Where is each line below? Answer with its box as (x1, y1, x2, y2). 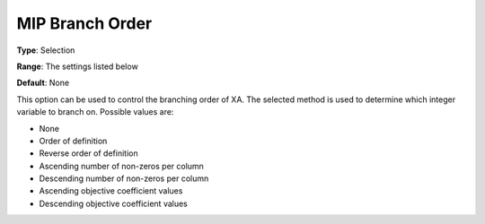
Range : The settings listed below (16, 61, 138, 72)
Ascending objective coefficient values (39, 185, 183, 196)
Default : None (16, 77, 70, 89)
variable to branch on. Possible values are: (16, 107, 174, 117)
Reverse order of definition (39, 148, 138, 159)
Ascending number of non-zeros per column (39, 160, 204, 171)
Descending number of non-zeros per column (39, 173, 209, 184)
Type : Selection (16, 45, 75, 56)
